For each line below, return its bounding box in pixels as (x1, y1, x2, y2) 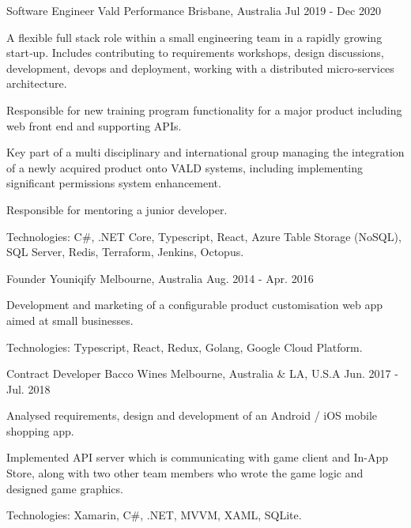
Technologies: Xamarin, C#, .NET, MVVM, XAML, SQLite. (6, 507, 302, 523)
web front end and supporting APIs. (6, 117, 182, 134)
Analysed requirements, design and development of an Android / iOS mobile (6, 407, 377, 424)
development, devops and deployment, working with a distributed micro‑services (6, 59, 394, 76)
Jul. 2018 (6, 380, 51, 397)
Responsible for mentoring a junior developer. (6, 201, 228, 217)
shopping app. (6, 422, 74, 439)
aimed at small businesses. (6, 311, 134, 328)
